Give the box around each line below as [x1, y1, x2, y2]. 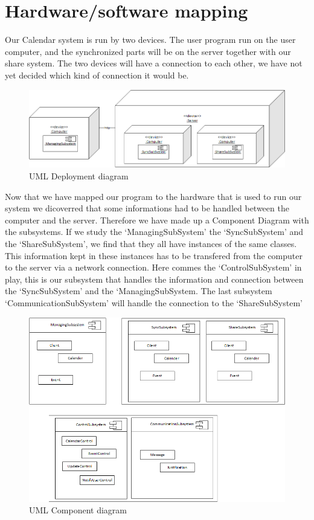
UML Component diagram [29, 504, 127, 516]
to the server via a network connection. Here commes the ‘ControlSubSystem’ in [5, 261, 302, 274]
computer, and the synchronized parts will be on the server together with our [5, 45, 291, 57]
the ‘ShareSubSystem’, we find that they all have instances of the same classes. [5, 237, 297, 249]
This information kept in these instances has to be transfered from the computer [5, 249, 303, 262]
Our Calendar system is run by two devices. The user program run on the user [5, 33, 296, 46]
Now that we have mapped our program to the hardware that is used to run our [5, 190, 302, 202]
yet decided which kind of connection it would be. [5, 68, 189, 81]
